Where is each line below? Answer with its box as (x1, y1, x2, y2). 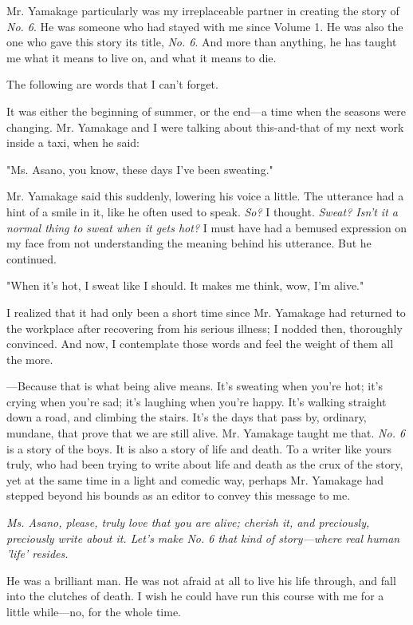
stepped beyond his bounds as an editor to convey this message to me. (6, 487, 351, 504)
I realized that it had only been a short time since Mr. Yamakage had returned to (6, 303, 406, 320)
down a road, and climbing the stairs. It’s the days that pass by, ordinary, (6, 409, 367, 425)
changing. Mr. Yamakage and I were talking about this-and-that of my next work (6, 118, 404, 135)
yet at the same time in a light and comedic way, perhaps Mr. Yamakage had (6, 471, 384, 488)
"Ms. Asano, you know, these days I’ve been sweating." (6, 160, 273, 177)
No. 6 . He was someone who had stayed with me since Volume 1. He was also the (6, 18, 403, 34)
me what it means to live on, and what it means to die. (6, 49, 277, 65)
